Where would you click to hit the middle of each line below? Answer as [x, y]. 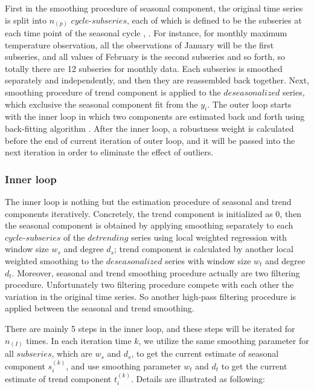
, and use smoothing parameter [123, 366]
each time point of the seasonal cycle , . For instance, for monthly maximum [146, 33]
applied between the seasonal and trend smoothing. [100, 308]
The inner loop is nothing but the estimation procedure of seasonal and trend [148, 202]
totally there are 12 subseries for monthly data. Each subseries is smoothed [144, 68]
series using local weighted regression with [209, 237]
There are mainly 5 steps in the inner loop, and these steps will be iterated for [150, 328]
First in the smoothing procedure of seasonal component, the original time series [154, 8]
